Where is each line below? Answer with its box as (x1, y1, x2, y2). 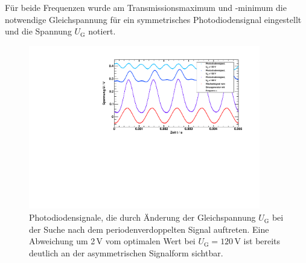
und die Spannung (5, 25, 72, 37)
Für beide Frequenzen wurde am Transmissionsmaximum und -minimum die (5, 1, 287, 13)
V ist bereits (234, 235, 281, 247)
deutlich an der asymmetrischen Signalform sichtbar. (29, 246, 223, 259)
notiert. (88, 25, 116, 37)
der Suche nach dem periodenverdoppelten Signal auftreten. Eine (29, 222, 269, 235)
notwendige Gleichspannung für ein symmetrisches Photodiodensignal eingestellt (5, 13, 302, 25)
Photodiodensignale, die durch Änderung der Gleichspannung (29, 211, 256, 224)
